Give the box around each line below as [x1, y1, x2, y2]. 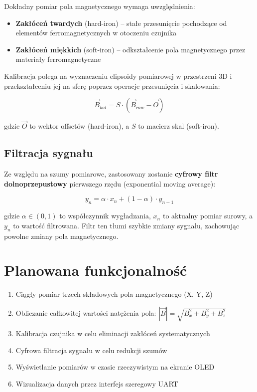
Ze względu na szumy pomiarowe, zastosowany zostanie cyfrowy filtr [4, 169, 218, 179]
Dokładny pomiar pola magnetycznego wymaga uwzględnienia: [4, 1, 195, 11]
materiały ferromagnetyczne [15, 54, 101, 64]
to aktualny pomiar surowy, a [162, 210, 253, 221]
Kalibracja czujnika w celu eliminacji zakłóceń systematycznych [15, 328, 210, 339]
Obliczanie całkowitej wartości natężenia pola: [15, 307, 156, 318]
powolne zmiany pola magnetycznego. [4, 230, 119, 241]
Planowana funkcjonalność [4, 260, 187, 280]
